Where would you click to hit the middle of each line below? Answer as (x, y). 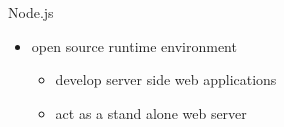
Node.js (31, 12)
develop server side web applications (166, 79)
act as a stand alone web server (151, 112)
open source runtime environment (134, 45)
